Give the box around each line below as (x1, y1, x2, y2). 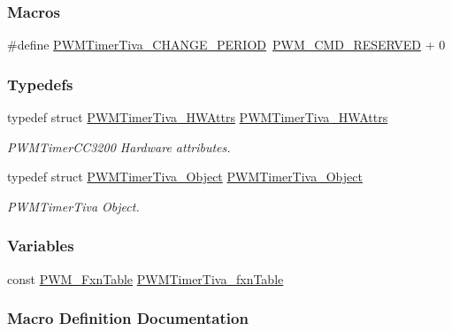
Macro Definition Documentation (7, 307, 249, 329)
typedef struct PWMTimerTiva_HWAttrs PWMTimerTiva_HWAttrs (7, 108, 388, 127)
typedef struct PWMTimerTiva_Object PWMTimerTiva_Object (7, 167, 363, 186)
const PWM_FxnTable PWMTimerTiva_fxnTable (7, 269, 284, 288)
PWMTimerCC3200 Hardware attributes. (7, 137, 231, 156)
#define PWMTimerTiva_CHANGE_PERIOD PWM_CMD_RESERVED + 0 (7, 35, 446, 54)
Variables (7, 235, 74, 257)
